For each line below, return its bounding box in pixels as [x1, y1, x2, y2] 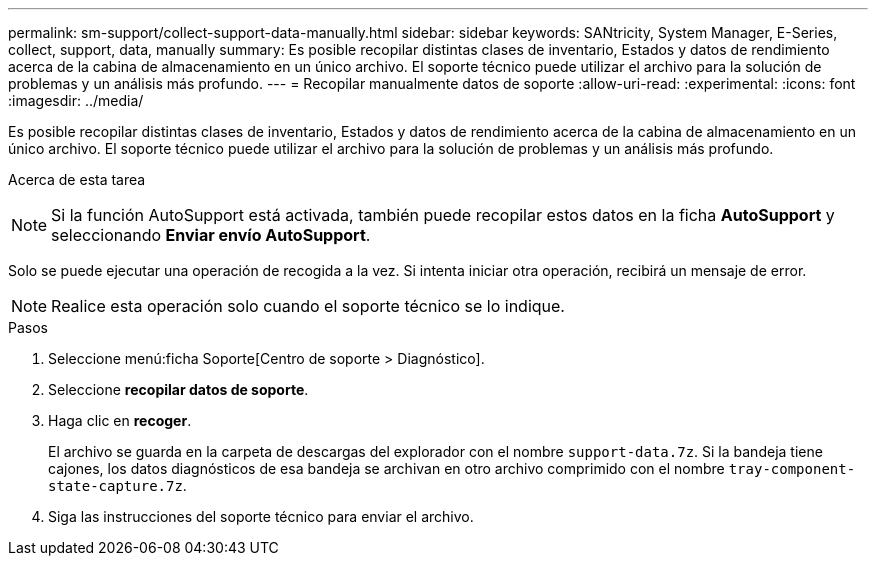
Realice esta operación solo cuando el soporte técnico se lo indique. [51, 296, 565, 316]
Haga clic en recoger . [48, 412, 192, 429]
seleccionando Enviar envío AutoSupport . [51, 225, 371, 245]
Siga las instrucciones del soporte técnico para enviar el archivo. [48, 508, 474, 525]
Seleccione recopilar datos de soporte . [48, 381, 309, 398]
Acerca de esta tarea [8, 171, 146, 188]
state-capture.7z [48, 478, 183, 494]
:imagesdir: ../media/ [8, 92, 144, 109]
